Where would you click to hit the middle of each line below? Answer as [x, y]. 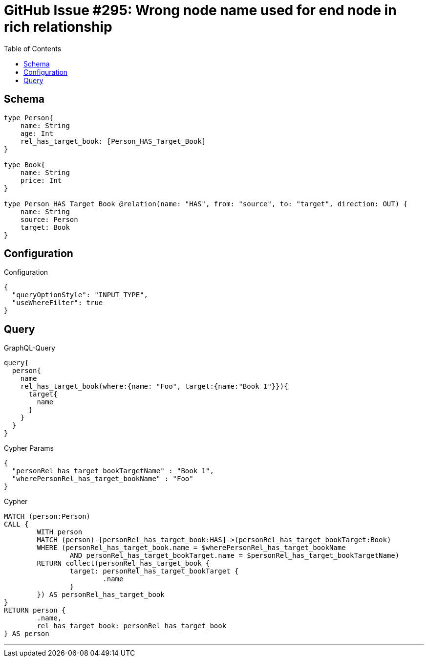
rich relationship [58, 27]
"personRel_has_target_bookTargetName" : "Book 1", [113, 471]
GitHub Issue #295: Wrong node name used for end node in [200, 10]
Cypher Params [29, 448]
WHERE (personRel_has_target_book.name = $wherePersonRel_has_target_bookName [191, 548]
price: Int [41, 180]
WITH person [60, 532]
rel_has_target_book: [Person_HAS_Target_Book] [113, 141]
